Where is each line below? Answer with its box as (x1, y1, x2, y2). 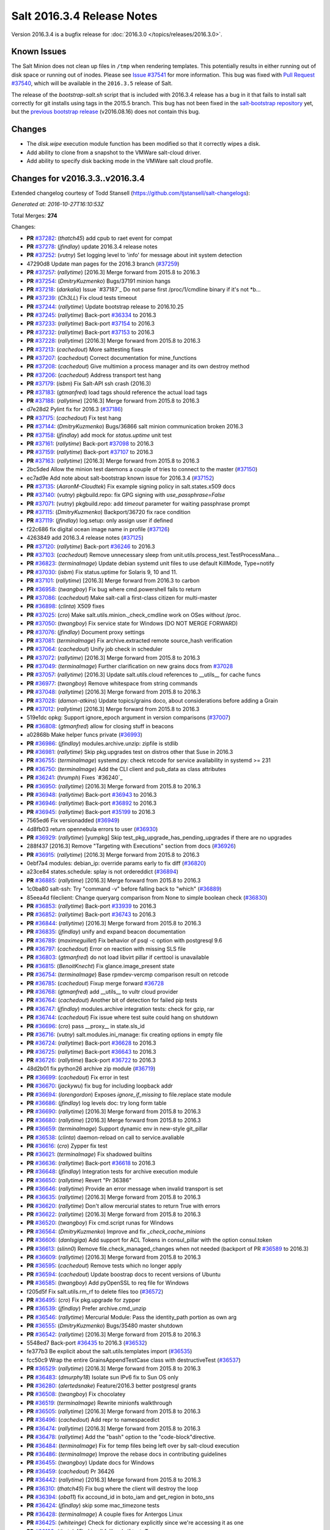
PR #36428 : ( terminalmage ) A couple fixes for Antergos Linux (26, 1510, 183, 1518)
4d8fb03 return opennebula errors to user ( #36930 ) (26, 825, 158, 832)
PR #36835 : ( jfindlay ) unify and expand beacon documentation (26, 928, 186, 936)
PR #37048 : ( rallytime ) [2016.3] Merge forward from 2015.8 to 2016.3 (26, 688, 201, 696)
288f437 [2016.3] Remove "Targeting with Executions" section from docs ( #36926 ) (26, 842, 237, 850)
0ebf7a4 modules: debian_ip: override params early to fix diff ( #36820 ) (26, 860, 207, 867)
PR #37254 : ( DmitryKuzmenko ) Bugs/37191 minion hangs (26, 277, 171, 285)
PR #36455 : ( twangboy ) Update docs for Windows (26, 1459, 155, 1466)
